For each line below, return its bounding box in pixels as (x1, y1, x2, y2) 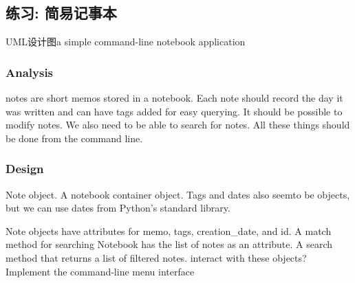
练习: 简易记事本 (6, 2, 117, 23)
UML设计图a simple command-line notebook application (6, 34, 246, 49)
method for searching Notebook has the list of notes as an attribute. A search (6, 237, 333, 251)
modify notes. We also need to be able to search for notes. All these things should (6, 117, 350, 132)
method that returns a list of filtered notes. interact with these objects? (6, 250, 307, 264)
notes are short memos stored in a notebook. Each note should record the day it (6, 91, 343, 105)
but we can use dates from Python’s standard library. (6, 201, 230, 215)
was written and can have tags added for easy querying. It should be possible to (6, 104, 343, 118)
